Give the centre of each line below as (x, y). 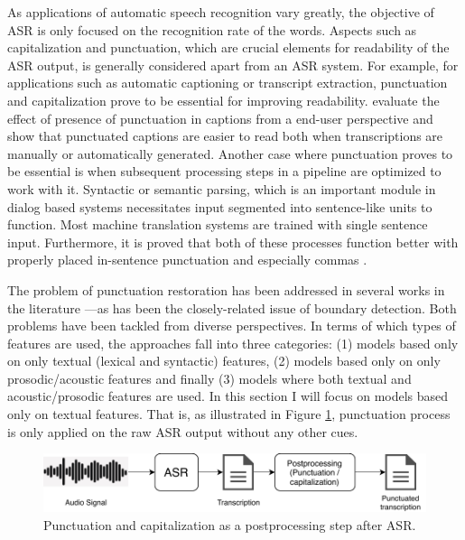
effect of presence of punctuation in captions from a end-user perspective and (220, 118)
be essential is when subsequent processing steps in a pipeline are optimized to (224, 171)
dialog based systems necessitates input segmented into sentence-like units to (220, 206)
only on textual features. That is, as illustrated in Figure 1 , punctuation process (229, 414)
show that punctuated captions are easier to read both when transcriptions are (225, 136)
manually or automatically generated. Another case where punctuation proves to (230, 153)
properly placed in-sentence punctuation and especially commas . (187, 260)
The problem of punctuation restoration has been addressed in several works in (226, 289)
